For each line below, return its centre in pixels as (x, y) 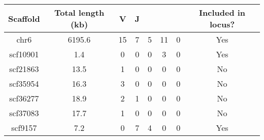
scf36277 (24, 98)
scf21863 (24, 69)
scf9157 (24, 128)
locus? (222, 24)
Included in (222, 12)
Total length (79, 12)
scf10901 (24, 54)
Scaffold (24, 18)
